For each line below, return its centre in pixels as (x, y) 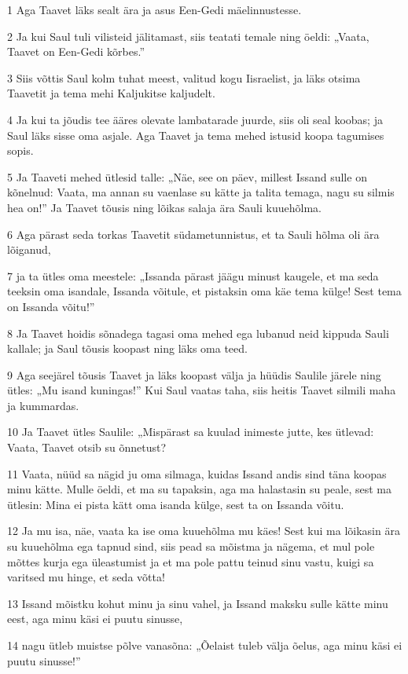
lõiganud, (29, 249)
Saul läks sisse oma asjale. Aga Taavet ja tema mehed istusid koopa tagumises (196, 135)
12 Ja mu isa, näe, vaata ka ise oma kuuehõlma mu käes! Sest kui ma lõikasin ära (204, 531)
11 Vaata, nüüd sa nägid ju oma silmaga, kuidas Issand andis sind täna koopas (197, 473)
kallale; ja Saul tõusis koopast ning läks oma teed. (127, 348)
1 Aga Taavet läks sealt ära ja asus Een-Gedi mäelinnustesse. (154, 9)
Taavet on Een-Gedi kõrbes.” (76, 51)
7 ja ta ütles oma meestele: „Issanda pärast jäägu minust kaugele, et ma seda (193, 275)
